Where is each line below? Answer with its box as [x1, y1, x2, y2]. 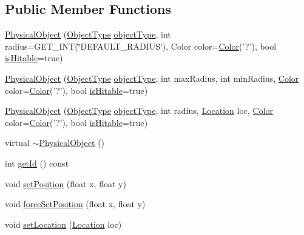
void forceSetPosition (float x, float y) [5, 197, 146, 210]
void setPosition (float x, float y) [5, 177, 126, 190]
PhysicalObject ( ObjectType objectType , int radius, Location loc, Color [5, 104, 274, 117]
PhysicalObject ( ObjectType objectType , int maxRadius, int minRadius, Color [5, 71, 299, 84]
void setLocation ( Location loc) [5, 217, 122, 230]
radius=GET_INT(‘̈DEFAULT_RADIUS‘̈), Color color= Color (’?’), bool [5, 39, 277, 52]
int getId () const [5, 156, 69, 169]
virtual [5, 136, 30, 149]
